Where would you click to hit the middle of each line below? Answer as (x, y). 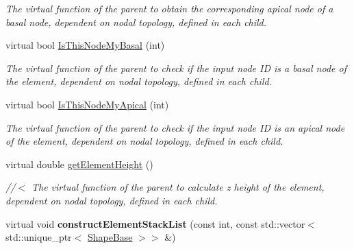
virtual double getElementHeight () (79, 164)
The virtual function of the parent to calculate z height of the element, (178, 187)
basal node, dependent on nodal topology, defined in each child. (136, 22)
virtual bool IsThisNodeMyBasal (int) (85, 45)
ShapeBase (110, 237)
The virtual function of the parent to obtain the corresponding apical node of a (169, 8)
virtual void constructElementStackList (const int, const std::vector (155, 223)
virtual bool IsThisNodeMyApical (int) (87, 104)
